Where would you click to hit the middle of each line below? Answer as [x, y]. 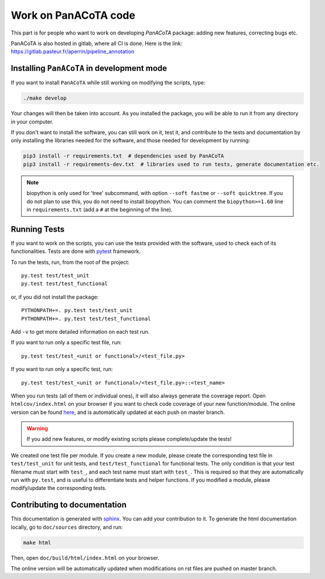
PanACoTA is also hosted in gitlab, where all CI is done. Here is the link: [97, 43]
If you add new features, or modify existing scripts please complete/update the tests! [129, 439]
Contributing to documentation [69, 505]
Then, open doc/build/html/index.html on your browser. [85, 558]
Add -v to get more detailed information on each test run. [80, 331]
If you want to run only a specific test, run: [62, 369]
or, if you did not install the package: [55, 297]
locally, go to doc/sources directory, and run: [67, 527]
